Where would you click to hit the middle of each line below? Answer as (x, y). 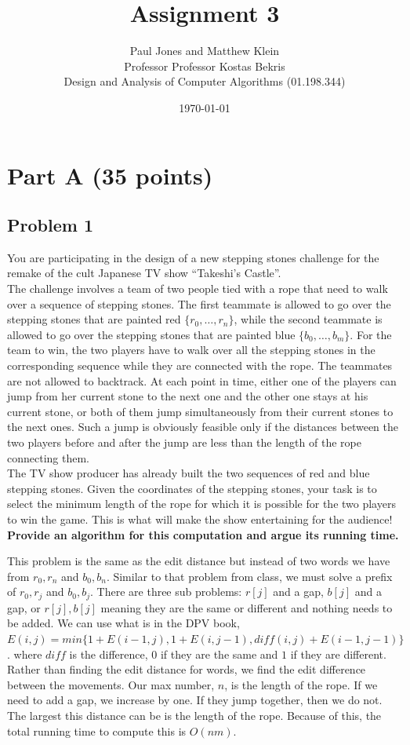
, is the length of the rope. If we (301, 684)
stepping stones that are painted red (94, 319)
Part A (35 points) (110, 175)
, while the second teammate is (308, 319)
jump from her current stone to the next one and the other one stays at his (188, 396)
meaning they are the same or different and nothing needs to (247, 607)
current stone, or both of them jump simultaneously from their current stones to (200, 411)
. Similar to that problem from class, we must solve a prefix (249, 576)
